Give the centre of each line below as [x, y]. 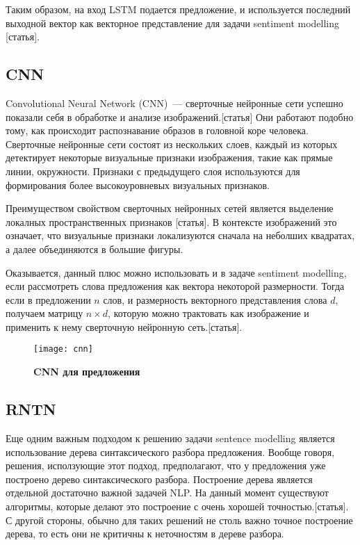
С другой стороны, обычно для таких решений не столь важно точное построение [179, 520]
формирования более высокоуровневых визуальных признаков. [138, 185]
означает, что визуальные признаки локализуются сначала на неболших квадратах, [180, 235]
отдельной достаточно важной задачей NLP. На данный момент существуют [167, 493]
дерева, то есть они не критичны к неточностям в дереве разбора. [145, 534]
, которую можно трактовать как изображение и [208, 313]
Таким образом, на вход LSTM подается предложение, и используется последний [178, 9]
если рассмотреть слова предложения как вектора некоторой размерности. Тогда [175, 286]
